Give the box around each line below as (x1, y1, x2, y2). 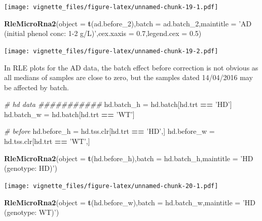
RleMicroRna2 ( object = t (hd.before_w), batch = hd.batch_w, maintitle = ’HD (4, 197, 256, 207)
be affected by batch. (4, 82, 69, 92)
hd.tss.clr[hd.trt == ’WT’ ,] (4, 136, 90, 146)
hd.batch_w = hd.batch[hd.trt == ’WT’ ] (4, 108, 135, 119)
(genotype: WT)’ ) (4, 207, 59, 217)
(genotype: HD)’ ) (4, 163, 57, 173)
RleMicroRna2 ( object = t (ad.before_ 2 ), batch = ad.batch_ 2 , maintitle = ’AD (4, 18, 252, 28)
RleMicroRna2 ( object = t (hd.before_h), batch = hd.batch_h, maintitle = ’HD (4, 153, 253, 163)
